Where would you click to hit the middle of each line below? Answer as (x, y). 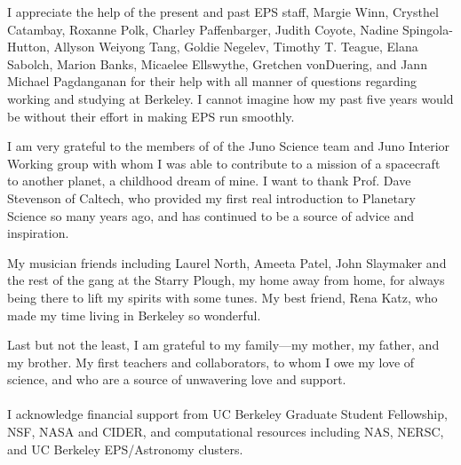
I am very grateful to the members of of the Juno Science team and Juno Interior (229, 146)
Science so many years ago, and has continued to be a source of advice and (211, 215)
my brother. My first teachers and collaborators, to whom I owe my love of (211, 362)
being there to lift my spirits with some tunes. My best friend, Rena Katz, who (223, 297)
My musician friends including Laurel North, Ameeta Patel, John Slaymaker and (227, 262)
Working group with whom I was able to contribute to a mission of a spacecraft (224, 163)
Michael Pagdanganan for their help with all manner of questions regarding (212, 81)
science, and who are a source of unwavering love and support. (177, 379)
